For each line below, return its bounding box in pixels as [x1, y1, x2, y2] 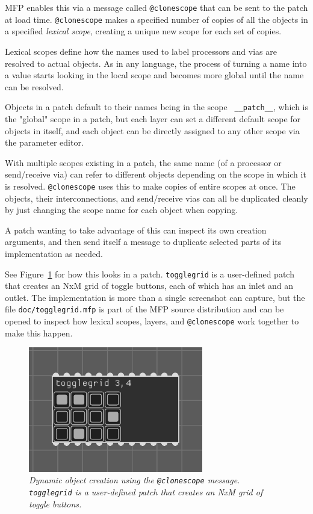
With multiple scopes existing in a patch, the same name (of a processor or [5, 156, 282, 169]
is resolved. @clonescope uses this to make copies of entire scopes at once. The [5, 179, 296, 192]
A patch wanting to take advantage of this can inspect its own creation [5, 223, 267, 236]
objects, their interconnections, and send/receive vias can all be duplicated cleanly [5, 191, 308, 204]
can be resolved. [5, 80, 64, 93]
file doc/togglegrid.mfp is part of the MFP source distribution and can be [5, 303, 284, 315]
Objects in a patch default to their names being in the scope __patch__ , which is [5, 101, 308, 113]
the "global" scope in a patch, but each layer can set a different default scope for [5, 112, 301, 125]
